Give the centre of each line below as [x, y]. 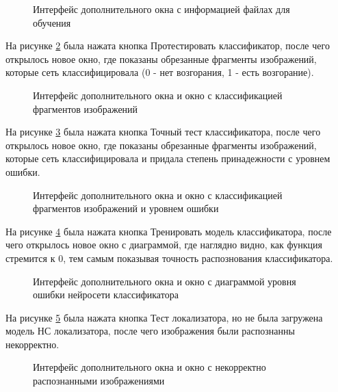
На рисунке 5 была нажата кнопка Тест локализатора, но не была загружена [164, 317]
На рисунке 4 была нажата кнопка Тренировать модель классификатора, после [169, 231]
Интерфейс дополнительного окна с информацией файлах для [161, 9]
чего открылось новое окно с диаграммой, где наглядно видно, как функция [164, 245]
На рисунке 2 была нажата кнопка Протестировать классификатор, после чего [168, 45]
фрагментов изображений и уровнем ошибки [126, 208]
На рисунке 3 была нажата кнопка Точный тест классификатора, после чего [163, 132]
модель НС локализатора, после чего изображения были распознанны [150, 331]
